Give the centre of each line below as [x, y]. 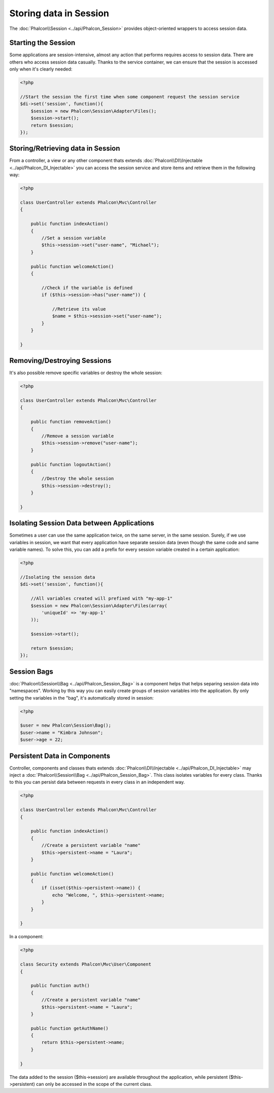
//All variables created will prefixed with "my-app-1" [102, 599]
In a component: [26, 937]
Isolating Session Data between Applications [82, 523]
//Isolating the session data [58, 577]
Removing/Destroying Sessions [60, 361]
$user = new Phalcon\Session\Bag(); [66, 725]
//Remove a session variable [78, 436]
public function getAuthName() [70, 1028]
